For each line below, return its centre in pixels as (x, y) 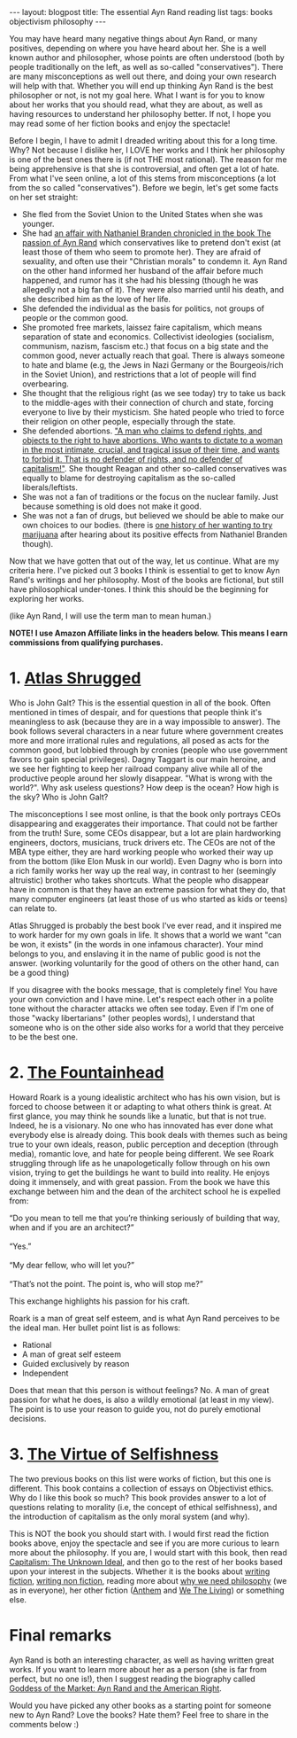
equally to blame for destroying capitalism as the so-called (129, 478)
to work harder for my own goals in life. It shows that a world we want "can (145, 935)
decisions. (28, 1418)
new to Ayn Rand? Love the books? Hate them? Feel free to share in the (139, 1715)
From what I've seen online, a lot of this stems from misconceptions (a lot (143, 178)
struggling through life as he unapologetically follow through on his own (140, 1163)
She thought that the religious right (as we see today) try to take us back (154, 393)
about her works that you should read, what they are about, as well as (136, 105)
